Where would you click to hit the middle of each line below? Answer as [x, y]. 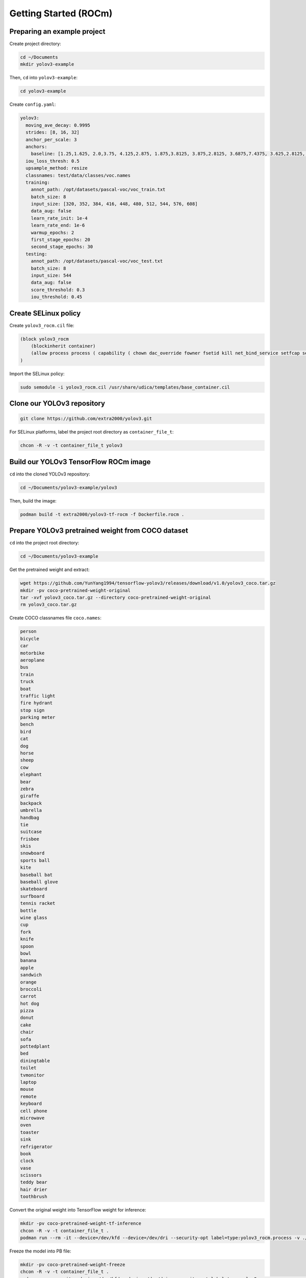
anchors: [36, 146]
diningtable [35, 1060]
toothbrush [34, 1197]
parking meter [38, 717]
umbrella [31, 811]
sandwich [31, 975]
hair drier [34, 1189]
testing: [36, 254]
